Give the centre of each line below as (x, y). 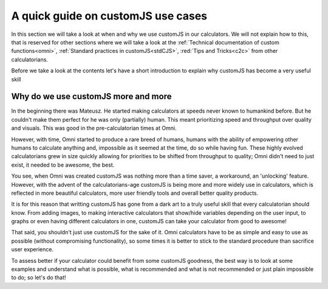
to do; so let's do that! (39, 277)
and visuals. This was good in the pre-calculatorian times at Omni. (94, 128)
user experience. (32, 249)
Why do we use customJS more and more (91, 96)
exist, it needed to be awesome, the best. (63, 165)
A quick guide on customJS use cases (109, 16)
